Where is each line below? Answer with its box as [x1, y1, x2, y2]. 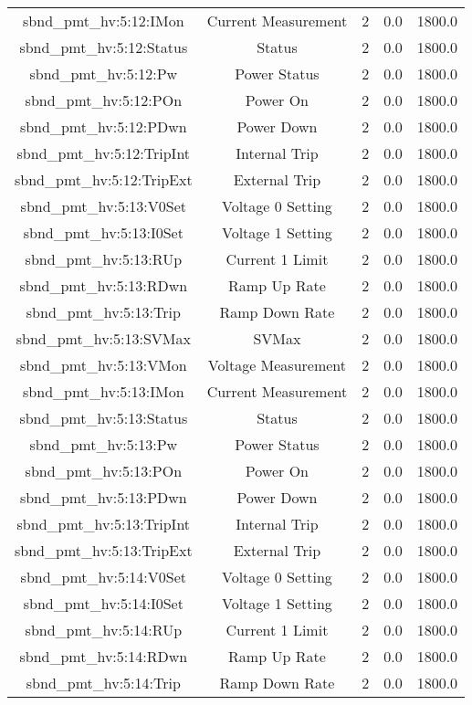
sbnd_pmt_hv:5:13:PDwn [19, 487, 187, 508]
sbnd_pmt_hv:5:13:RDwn [19, 275, 188, 296]
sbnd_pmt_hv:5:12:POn [25, 89, 183, 110]
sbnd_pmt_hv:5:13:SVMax [16, 328, 191, 349]
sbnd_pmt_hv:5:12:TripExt [15, 169, 193, 190]
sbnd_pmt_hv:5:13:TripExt [15, 540, 193, 561]
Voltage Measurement [207, 354, 347, 375]
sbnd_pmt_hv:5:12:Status [19, 37, 188, 58]
